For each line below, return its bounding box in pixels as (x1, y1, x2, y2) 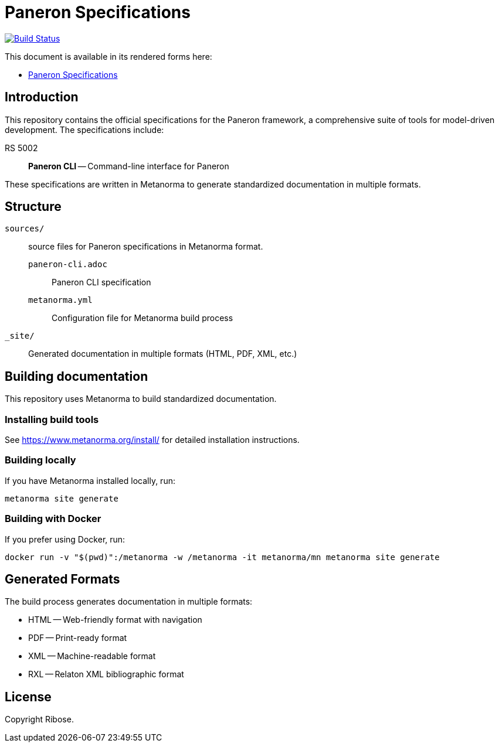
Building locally (5, 454, 76, 466)
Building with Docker (5, 513, 101, 525)
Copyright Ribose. (5, 714, 74, 725)
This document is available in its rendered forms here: (5, 51, 212, 62)
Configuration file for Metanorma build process (52, 313, 233, 323)
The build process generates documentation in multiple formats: (5, 596, 253, 607)
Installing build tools (5, 413, 99, 425)
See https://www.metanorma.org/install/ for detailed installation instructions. (5, 435, 300, 445)
